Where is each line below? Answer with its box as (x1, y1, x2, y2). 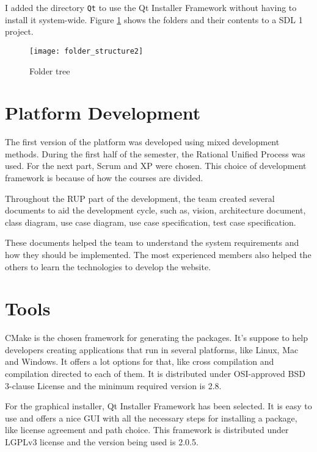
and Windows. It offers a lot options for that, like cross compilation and (5, 355, 274, 368)
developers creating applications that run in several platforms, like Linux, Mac (5, 343, 299, 356)
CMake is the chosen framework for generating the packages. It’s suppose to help (5, 331, 308, 344)
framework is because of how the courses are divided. (5, 171, 203, 184)
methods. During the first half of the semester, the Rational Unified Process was (5, 147, 305, 160)
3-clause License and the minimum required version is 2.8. (5, 379, 222, 392)
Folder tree (29, 64, 70, 77)
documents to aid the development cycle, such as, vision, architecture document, (5, 204, 306, 217)
